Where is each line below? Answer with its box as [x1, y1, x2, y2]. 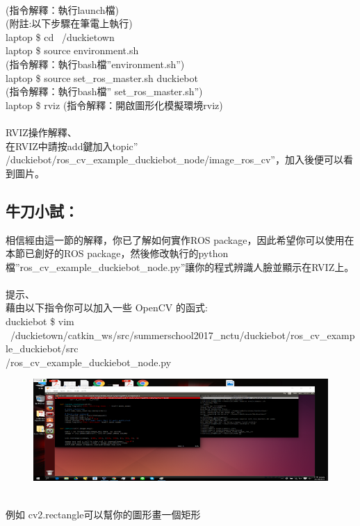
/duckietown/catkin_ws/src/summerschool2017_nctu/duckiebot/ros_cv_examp [10, 327, 355, 342]
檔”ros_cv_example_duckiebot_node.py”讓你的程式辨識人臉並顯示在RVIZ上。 [6, 259, 354, 274]
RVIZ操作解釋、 [6, 124, 77, 139]
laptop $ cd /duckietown [6, 29, 115, 44]
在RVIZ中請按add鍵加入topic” [6, 138, 138, 153]
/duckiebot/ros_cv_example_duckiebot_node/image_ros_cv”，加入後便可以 [6, 152, 343, 167]
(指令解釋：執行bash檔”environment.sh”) [6, 56, 185, 71]
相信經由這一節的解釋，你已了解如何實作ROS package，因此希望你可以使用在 [6, 232, 354, 247]
